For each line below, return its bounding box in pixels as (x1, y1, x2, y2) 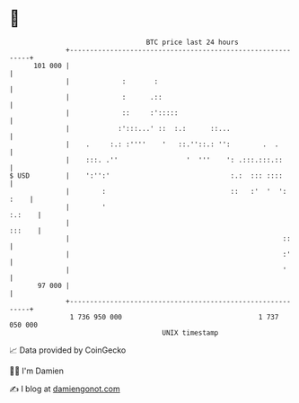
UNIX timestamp (162, 328, 219, 337)
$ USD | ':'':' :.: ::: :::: (9, 171, 283, 180)
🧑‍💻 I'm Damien (9, 365, 65, 376)
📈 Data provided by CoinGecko (9, 345, 127, 355)
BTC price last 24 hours (145, 38, 240, 47)
